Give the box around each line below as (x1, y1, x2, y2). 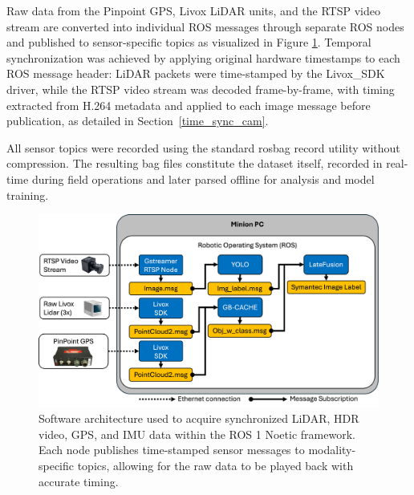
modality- (308, 441, 356, 458)
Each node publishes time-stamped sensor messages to (39, 441, 305, 458)
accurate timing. (39, 473, 119, 489)
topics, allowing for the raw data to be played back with (77, 457, 354, 474)
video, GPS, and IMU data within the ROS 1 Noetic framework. (39, 425, 355, 442)
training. (6, 186, 49, 203)
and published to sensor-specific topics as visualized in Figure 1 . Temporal (6, 34, 371, 51)
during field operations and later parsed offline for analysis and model (31, 170, 375, 187)
